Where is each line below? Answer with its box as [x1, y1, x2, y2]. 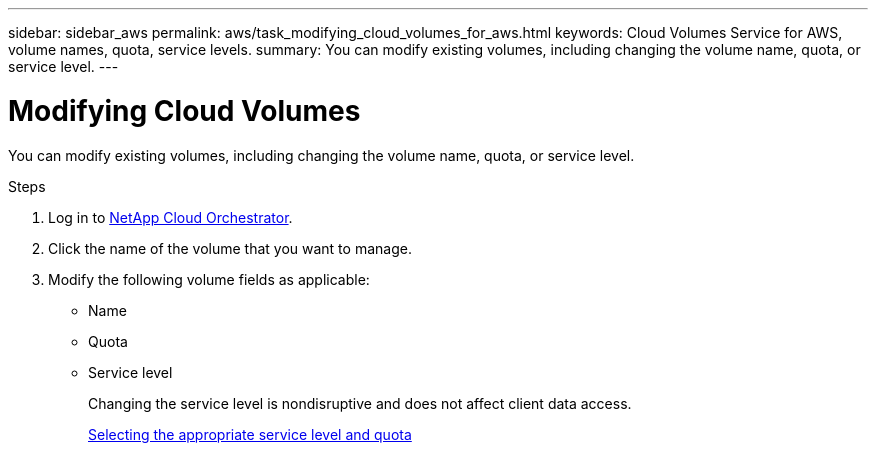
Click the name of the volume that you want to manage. [48, 239, 412, 257]
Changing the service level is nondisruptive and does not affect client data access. [88, 394, 632, 412]
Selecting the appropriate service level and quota [88, 425, 412, 443]
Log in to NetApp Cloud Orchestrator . [48, 208, 293, 226]
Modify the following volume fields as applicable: [48, 270, 370, 288]
